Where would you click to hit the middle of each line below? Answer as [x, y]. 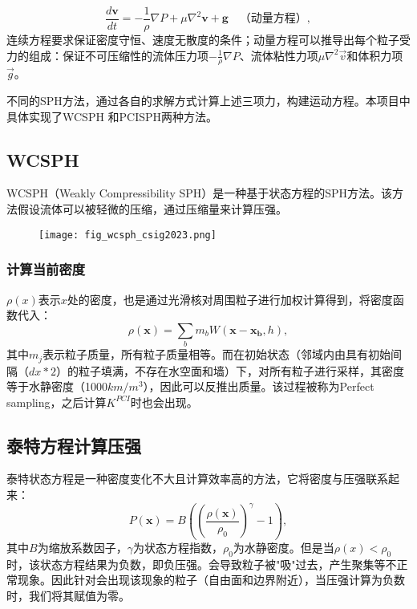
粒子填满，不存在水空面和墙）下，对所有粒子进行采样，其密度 [241, 370]
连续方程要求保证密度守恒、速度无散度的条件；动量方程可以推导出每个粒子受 [208, 40]
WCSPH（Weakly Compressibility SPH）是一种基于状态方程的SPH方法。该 [200, 193]
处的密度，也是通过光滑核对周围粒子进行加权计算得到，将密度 [230, 299]
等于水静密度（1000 [57, 386]
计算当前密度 [46, 269]
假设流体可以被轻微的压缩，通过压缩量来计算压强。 [152, 209]
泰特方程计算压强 [74, 445]
